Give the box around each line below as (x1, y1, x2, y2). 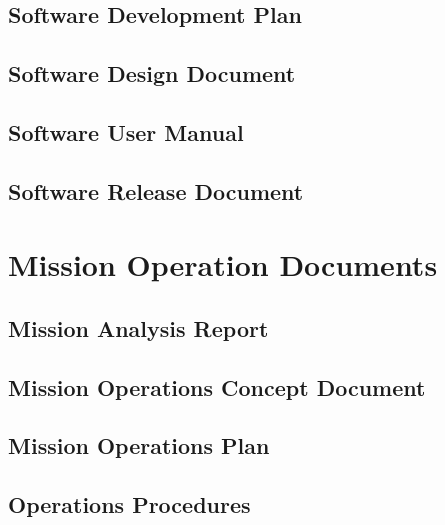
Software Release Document (8, 175, 304, 206)
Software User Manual (8, 116, 244, 147)
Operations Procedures (8, 489, 251, 520)
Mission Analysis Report (8, 312, 269, 343)
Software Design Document (8, 58, 296, 89)
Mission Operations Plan (8, 430, 270, 461)
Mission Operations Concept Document (8, 371, 426, 402)
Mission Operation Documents (8, 244, 438, 285)
